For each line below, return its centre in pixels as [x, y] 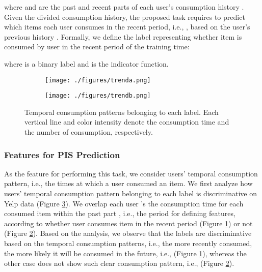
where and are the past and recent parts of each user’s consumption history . [124, 7]
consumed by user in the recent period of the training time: [97, 47]
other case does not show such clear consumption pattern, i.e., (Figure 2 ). [119, 263]
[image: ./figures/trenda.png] [98, 80]
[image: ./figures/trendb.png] [98, 96]
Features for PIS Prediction [62, 154]
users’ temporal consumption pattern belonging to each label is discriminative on [131, 193]
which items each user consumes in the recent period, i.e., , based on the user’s [127, 27]
